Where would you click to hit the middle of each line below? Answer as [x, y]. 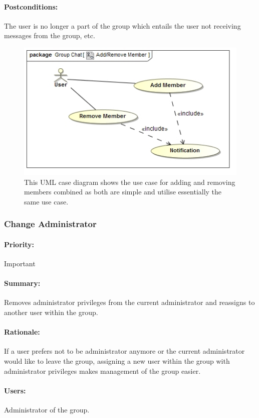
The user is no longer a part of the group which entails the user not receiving [122, 25]
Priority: [19, 244]
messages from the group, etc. [50, 35]
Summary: [22, 283]
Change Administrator [50, 224]
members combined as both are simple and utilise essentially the [123, 192]
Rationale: [22, 332]
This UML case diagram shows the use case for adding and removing [130, 182]
